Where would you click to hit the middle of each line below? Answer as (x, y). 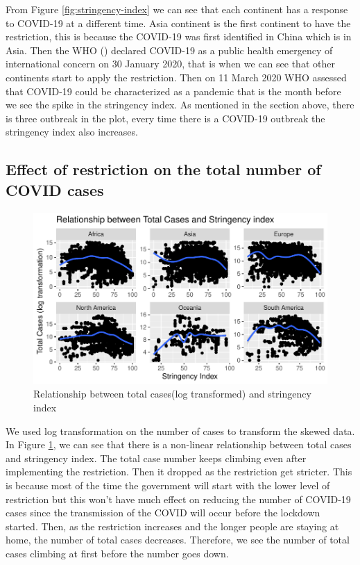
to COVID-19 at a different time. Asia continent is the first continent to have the (178, 23)
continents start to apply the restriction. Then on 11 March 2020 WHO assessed (176, 77)
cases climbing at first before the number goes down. (117, 553)
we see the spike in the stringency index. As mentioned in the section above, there (180, 105)
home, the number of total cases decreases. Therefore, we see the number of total (178, 540)
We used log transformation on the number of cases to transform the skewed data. (180, 431)
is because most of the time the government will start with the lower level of (168, 485)
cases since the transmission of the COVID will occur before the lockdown (163, 513)
